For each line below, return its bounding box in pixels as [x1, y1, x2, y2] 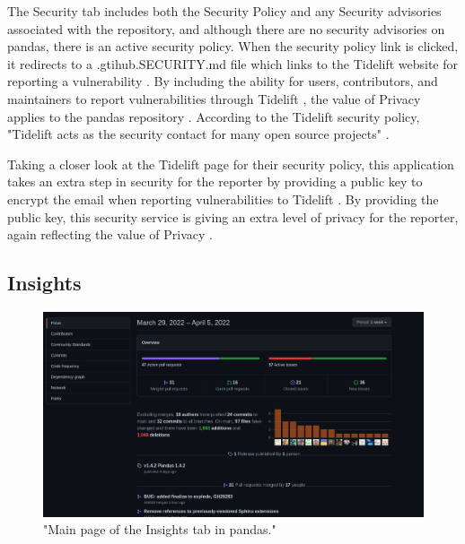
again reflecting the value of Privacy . [7, 225, 213, 244]
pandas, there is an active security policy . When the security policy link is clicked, [7, 37, 459, 56]
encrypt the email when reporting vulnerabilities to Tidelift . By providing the [7, 189, 439, 208]
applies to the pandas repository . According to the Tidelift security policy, [7, 107, 420, 125]
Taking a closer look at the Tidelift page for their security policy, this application [7, 154, 454, 173]
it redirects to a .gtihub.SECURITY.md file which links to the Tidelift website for [7, 54, 459, 73]
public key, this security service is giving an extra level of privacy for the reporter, [7, 207, 459, 226]
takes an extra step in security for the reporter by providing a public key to [7, 172, 423, 191]
